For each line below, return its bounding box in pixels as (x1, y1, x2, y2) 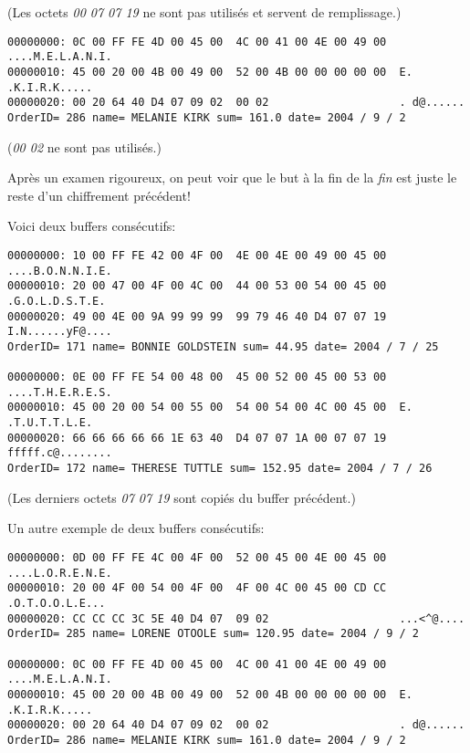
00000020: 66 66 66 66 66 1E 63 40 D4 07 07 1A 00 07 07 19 (7, 431, 387, 444)
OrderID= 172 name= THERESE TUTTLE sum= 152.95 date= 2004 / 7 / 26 (7, 462, 433, 476)
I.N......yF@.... (7, 325, 112, 339)
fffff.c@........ (7, 446, 112, 460)
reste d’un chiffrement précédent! (7, 185, 191, 204)
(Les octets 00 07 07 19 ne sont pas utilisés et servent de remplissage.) (7, 3, 402, 21)
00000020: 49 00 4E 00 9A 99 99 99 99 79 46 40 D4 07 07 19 (7, 309, 387, 323)
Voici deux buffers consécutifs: (7, 216, 176, 235)
